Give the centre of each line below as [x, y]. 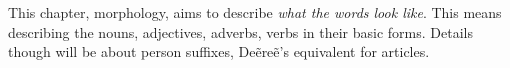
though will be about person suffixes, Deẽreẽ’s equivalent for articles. [219, 51]
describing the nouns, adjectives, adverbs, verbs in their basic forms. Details [240, 31]
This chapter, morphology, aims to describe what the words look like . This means [255, 12]
